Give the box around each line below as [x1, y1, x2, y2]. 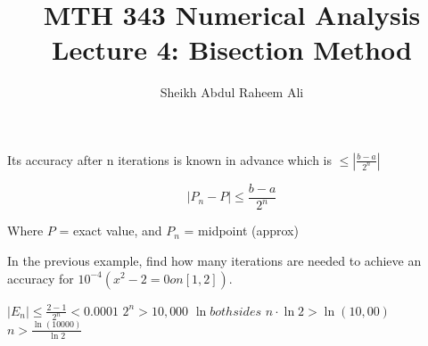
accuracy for [7, 268, 74, 287]
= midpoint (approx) [184, 221, 299, 240]
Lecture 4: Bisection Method [52, 31, 412, 68]
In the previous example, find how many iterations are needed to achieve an [7, 251, 422, 269]
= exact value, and [59, 221, 162, 240]
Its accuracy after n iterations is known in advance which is [7, 150, 333, 169]
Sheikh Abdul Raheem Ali [160, 83, 304, 102]
